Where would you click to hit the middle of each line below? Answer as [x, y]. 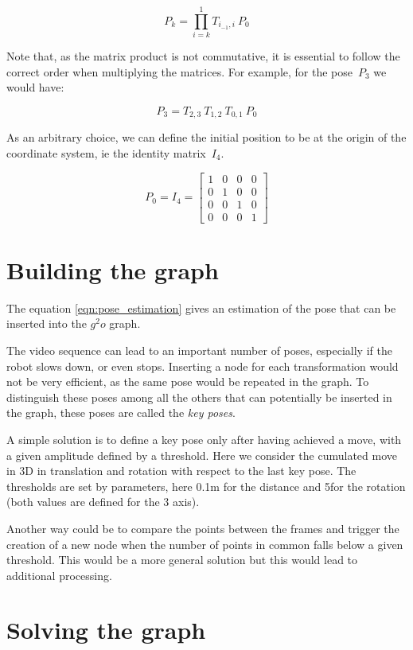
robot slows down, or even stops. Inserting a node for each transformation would [203, 366]
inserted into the [47, 323]
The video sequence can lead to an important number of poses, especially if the [199, 350]
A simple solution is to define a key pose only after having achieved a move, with [204, 439]
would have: [35, 87]
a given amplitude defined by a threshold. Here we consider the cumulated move [202, 455]
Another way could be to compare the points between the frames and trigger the [203, 528]
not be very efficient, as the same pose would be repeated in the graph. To [188, 381]
